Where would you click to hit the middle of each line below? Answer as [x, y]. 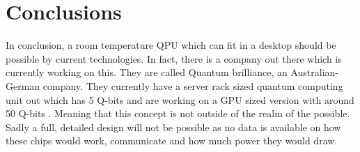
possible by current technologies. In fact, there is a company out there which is [174, 58]
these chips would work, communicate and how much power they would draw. [172, 140]
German [23, 85]
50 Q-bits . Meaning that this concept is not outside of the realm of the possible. [178, 113]
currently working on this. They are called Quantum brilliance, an [147, 72]
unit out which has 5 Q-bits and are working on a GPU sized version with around [180, 99]
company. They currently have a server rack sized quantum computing [193, 85]
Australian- [314, 72]
